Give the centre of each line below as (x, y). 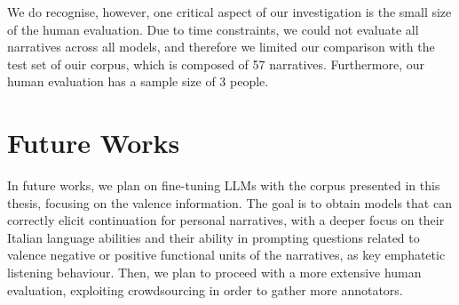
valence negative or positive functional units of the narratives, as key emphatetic (226, 255)
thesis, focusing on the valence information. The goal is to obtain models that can (229, 202)
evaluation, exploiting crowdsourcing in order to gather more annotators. (205, 289)
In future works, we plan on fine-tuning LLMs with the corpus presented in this (224, 185)
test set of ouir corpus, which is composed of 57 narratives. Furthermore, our (216, 64)
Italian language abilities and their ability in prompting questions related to (214, 237)
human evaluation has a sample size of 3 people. (138, 81)
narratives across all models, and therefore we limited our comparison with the (221, 47)
